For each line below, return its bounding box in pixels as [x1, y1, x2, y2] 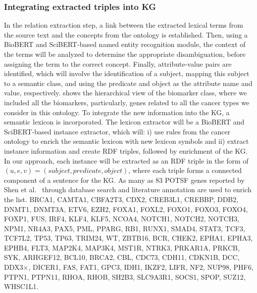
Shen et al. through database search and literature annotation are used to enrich [4, 184, 252, 195]
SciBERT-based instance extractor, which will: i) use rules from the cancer [4, 126, 231, 136]
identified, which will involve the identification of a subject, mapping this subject [4, 68, 250, 79]
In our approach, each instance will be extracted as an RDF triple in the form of [4, 155, 249, 166]
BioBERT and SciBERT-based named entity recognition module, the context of [4, 39, 246, 49]
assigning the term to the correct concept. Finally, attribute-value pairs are [4, 58, 232, 69]
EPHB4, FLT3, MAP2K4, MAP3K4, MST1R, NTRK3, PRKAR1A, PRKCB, [4, 242, 240, 252]
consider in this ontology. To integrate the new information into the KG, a [4, 107, 230, 117]
